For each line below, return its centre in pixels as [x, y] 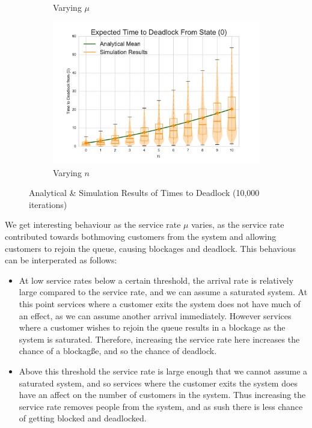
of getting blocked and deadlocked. [83, 418]
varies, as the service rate [238, 225]
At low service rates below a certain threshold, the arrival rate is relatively [156, 280]
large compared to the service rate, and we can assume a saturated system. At [163, 292]
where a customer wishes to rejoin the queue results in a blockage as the [152, 327]
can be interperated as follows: [61, 260]
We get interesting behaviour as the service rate [93, 225]
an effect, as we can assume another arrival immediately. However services [155, 315]
